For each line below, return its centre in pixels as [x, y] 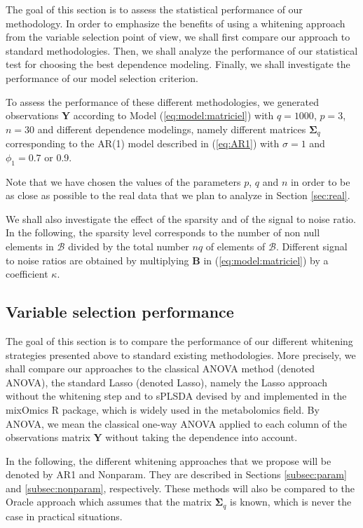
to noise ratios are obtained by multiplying [97, 260]
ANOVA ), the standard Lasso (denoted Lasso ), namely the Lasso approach [166, 382]
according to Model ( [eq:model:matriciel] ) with [173, 115]
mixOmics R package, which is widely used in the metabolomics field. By [163, 409]
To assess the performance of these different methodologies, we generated [162, 101]
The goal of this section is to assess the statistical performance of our [154, 9]
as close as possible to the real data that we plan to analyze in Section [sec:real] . [178, 195]
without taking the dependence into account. [201, 437]
